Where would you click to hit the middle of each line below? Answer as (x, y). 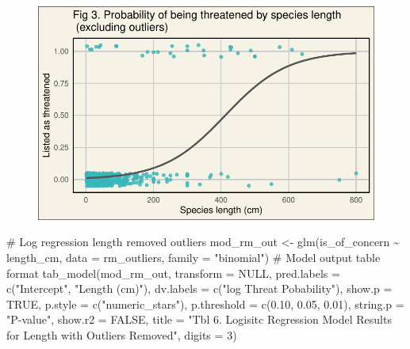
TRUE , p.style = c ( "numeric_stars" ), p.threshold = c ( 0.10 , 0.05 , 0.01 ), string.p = (205, 303)
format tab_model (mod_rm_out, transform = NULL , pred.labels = (173, 273)
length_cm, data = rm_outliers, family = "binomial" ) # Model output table (194, 257)
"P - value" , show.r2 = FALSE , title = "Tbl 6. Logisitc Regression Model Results (199, 319)
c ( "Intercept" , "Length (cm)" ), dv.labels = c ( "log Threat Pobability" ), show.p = (199, 288)
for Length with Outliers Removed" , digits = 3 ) (122, 334)
